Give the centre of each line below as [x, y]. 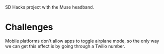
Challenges [29, 27]
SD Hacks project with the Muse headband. [50, 7]
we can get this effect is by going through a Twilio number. [65, 46]
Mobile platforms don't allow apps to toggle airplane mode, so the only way [82, 41]
